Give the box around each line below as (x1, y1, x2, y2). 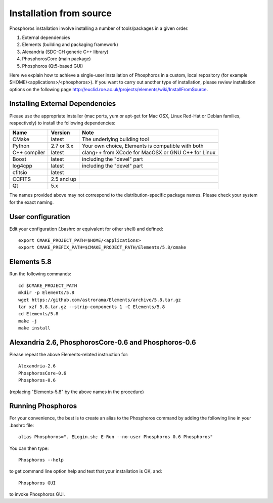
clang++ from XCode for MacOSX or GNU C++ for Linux (81, 149, 216, 156)
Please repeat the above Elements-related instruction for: (9, 351, 129, 357)
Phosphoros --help (18, 457, 64, 463)
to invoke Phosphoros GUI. (9, 491, 65, 497)
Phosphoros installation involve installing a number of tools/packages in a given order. (9, 25, 189, 31)
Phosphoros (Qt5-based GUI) (22, 63, 83, 69)
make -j (18, 318, 37, 324)
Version (51, 129, 70, 136)
